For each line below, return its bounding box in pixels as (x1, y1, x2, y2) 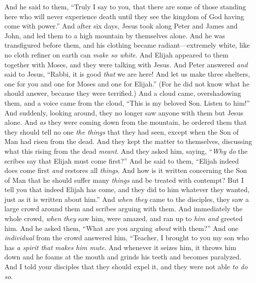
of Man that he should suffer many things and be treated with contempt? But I (4, 174, 244, 185)
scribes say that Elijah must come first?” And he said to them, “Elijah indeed (4, 155, 239, 166)
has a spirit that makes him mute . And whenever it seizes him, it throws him (4, 242, 236, 252)
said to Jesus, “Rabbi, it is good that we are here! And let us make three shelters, (4, 69, 250, 79)
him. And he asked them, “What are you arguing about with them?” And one (4, 223, 238, 233)
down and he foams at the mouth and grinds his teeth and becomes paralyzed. (4, 252, 242, 262)
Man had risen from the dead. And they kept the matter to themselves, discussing (4, 136, 253, 146)
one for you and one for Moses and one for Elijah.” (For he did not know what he (4, 78, 250, 88)
